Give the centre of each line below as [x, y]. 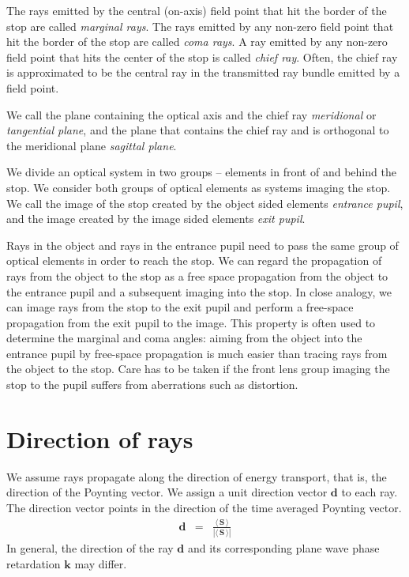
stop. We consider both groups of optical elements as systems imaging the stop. [199, 187]
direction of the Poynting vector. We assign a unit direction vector [167, 492]
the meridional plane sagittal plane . [92, 145]
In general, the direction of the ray [90, 548]
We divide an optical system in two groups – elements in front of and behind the [201, 172]
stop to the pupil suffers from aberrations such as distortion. [152, 385]
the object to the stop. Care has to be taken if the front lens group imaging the [198, 369]
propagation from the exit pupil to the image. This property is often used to [191, 322]
